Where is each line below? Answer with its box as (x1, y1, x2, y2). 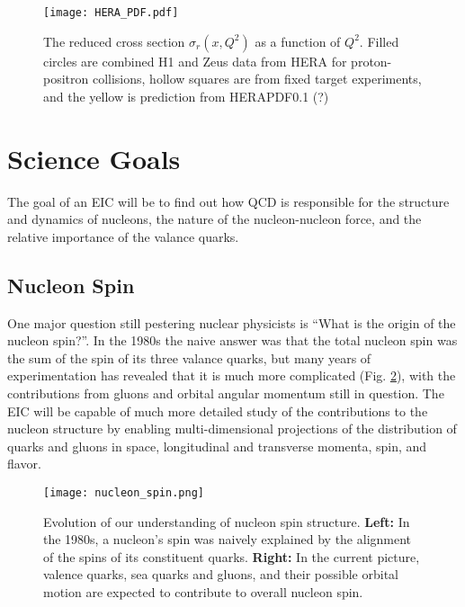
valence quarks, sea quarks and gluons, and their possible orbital (43, 565, 398, 584)
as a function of (255, 31, 341, 50)
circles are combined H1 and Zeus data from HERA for (43, 51, 347, 70)
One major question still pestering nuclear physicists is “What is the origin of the (7, 313, 456, 332)
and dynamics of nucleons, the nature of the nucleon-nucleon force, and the (7, 210, 422, 228)
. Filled (359, 31, 399, 50)
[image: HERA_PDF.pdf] (43, 6, 179, 19)
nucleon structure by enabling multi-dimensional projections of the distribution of (7, 419, 457, 438)
